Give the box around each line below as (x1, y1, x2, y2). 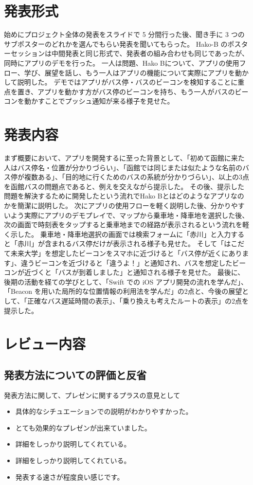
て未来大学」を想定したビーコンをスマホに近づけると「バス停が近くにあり (4, 248, 242, 258)
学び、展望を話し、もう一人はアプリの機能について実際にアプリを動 (24, 67, 242, 77)
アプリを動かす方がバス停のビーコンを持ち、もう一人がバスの (37, 86, 235, 96)
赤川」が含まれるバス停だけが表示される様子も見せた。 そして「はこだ (17, 238, 245, 249)
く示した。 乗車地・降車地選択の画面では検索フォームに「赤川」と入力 (4, 229, 231, 239)
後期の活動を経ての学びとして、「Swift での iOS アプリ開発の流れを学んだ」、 (4, 276, 248, 287)
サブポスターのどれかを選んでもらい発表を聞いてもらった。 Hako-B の (4, 38, 228, 49)
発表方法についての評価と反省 (4, 367, 147, 382)
